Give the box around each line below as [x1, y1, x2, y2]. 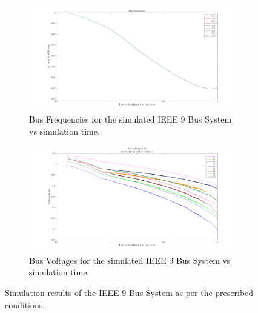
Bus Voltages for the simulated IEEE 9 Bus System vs [29, 254, 231, 266]
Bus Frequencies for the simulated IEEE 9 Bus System [29, 113, 232, 126]
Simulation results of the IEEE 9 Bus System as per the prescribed [5, 286, 254, 298]
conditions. [5, 298, 45, 311]
